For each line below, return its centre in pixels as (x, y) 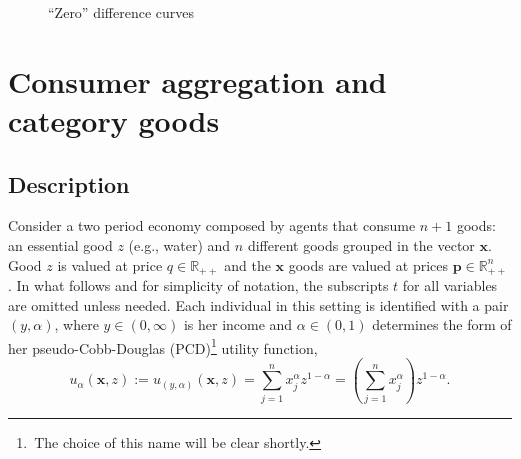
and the (247, 264)
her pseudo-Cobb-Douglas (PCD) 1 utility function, (163, 346)
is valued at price (110, 264)
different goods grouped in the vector (361, 244)
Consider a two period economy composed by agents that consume (212, 225)
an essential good (60, 244)
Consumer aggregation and (197, 80)
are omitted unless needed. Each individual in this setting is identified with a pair (258, 304)
